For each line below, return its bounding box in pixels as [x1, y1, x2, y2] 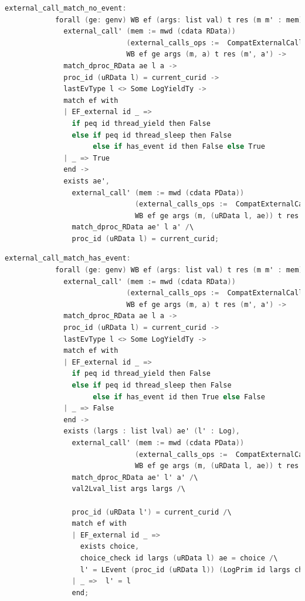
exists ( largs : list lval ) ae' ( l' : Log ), [63, 427, 240, 436]
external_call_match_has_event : [5, 254, 131, 263]
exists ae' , [63, 176, 110, 185]
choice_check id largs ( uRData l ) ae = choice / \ [80, 553, 278, 562]
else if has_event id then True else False [93, 392, 265, 401]
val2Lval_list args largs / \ [72, 485, 185, 493]
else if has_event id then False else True [93, 142, 265, 151]
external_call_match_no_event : [5, 4, 127, 12]
